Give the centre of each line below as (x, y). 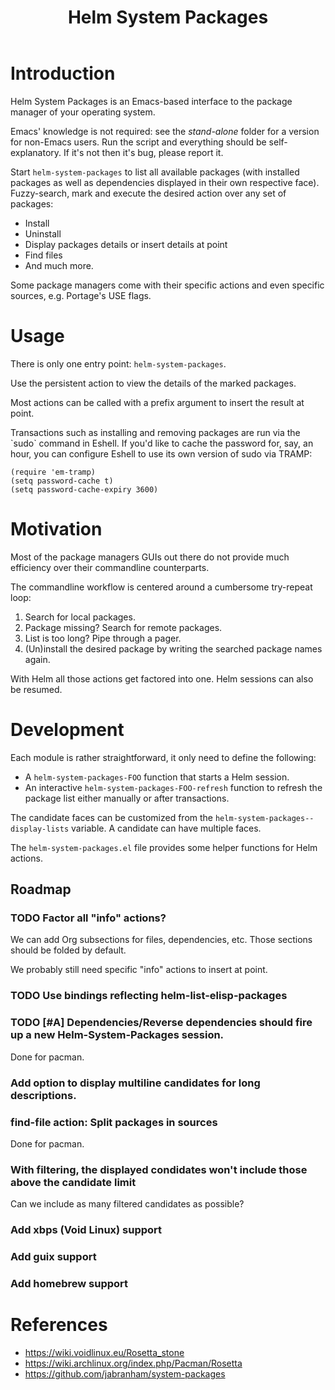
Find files (43, 255)
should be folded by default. (68, 950)
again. (37, 659)
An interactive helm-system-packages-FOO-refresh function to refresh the (173, 787)
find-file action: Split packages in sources (114, 1122)
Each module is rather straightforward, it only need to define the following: (163, 757)
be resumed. (36, 689)
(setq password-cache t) (62, 481)
